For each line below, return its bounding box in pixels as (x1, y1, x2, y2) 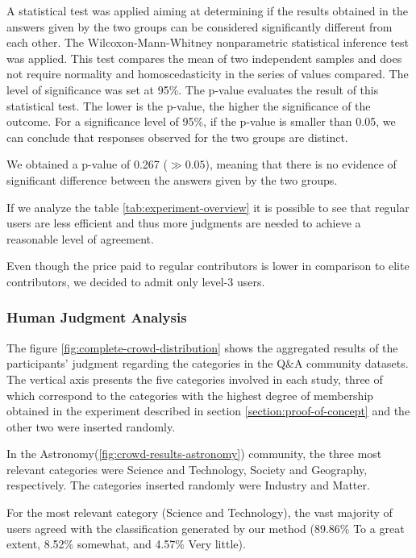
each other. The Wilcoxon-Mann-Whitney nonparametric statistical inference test (6, 34, 409, 51)
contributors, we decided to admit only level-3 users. (6, 273, 265, 289)
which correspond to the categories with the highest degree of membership (6, 386, 374, 403)
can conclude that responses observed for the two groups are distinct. (6, 128, 348, 145)
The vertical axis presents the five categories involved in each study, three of (6, 370, 383, 387)
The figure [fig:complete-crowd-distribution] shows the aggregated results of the (6, 339, 398, 356)
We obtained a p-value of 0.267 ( (6, 156, 168, 173)
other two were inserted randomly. (6, 418, 176, 435)
